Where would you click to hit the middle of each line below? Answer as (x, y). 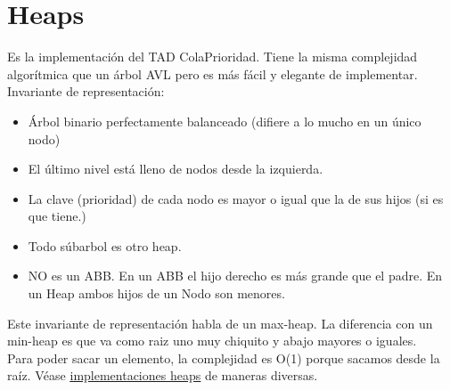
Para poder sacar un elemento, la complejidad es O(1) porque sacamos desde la (224, 357)
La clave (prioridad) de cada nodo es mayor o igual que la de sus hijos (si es (236, 198)
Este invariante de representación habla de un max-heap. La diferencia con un (220, 323)
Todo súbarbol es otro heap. (105, 245)
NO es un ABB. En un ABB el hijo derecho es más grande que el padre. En (235, 276)
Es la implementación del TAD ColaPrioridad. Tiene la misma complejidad (213, 57)
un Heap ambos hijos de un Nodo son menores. (156, 293)
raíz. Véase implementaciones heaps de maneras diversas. (163, 375)
